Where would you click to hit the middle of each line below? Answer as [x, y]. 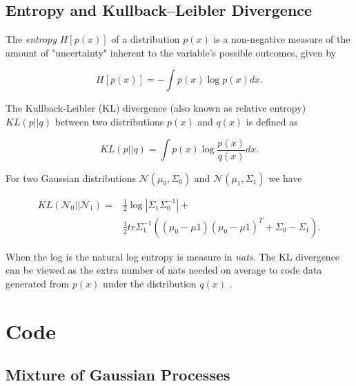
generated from [38, 283]
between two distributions [109, 121]
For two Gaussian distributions [71, 177]
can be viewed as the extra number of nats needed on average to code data [164, 270]
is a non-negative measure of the [282, 39]
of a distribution [146, 39]
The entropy [31, 39]
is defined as [272, 121]
